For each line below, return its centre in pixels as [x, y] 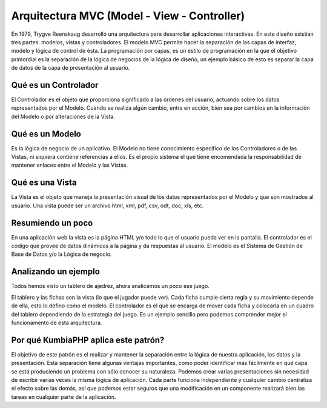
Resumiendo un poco [52, 223]
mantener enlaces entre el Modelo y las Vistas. [70, 165]
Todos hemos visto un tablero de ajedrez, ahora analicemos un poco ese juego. [111, 286]
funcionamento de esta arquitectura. [57, 323]
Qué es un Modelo [46, 134]
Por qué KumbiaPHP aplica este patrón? [88, 340]
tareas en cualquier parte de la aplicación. [64, 396]
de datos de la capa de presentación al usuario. [71, 68]
